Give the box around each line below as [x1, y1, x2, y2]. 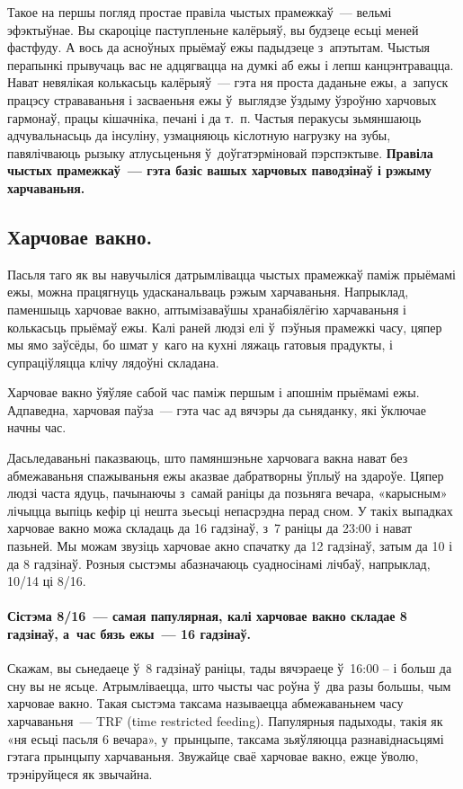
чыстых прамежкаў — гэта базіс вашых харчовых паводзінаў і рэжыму [7, 161, 432, 180]
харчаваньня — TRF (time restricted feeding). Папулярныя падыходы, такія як [7, 712, 443, 730]
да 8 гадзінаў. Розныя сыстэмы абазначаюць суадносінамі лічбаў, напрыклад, [7, 554, 431, 572]
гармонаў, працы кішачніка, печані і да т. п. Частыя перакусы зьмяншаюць [7, 108, 422, 127]
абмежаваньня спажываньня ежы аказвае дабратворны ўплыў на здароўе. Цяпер [7, 465, 444, 484]
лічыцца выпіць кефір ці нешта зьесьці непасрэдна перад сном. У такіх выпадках [7, 501, 453, 519]
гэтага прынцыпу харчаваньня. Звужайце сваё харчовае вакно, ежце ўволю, [7, 747, 419, 766]
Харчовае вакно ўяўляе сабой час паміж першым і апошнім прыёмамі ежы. [7, 383, 420, 402]
